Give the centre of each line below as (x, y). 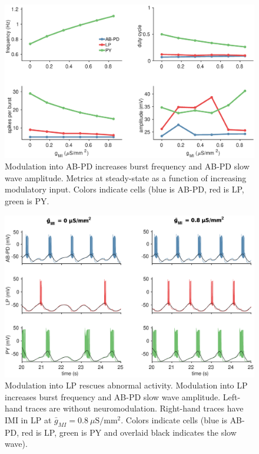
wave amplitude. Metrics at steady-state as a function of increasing (126, 177)
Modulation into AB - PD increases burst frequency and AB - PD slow (127, 166)
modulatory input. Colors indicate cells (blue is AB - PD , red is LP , (124, 189)
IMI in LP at (28, 420)
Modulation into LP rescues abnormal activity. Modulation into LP (126, 385)
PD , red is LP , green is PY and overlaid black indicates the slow (121, 432)
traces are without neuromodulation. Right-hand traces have (135, 408)
